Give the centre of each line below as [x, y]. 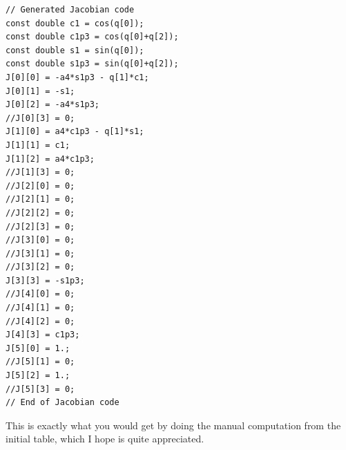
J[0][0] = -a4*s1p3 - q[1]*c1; [77, 77]
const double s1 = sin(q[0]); [75, 50]
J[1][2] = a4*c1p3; [50, 159]
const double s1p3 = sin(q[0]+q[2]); [92, 64]
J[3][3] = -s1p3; [45, 280]
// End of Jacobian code [63, 403]
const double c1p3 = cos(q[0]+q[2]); [92, 37]
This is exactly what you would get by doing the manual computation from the [173, 425]
